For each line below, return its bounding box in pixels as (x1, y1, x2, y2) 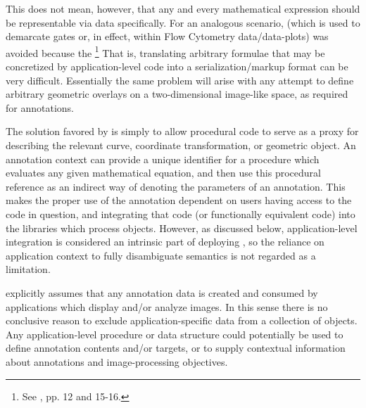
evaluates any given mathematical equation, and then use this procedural (6, 165, 321, 180)
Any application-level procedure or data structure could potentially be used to (6, 326, 343, 341)
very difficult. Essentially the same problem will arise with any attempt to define (6, 72, 354, 87)
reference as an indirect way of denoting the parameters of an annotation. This (6, 179, 346, 193)
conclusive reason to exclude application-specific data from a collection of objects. (6, 313, 358, 328)
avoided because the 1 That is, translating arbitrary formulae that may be (6, 43, 325, 60)
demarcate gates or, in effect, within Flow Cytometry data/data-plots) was (6, 29, 329, 44)
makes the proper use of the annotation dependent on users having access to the (6, 193, 352, 208)
